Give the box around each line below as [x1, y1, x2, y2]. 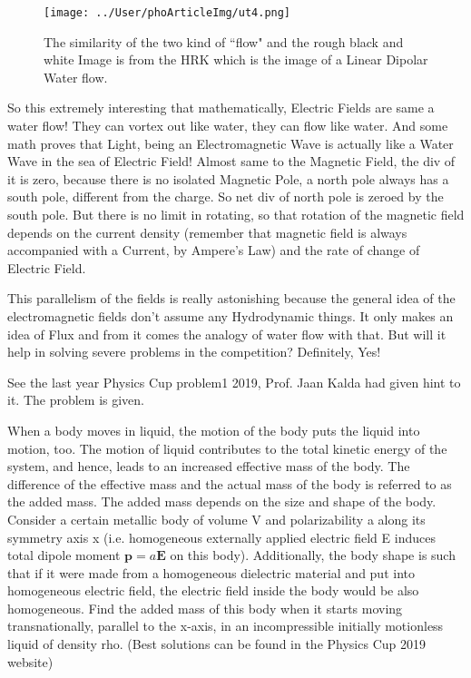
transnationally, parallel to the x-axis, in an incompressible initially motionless [7, 616, 444, 635]
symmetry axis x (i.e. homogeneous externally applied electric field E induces [7, 527, 436, 546]
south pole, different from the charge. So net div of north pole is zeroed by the [7, 187, 444, 206]
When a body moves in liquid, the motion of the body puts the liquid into [7, 420, 420, 439]
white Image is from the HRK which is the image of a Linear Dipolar [44, 50, 428, 69]
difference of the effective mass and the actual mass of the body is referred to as [7, 474, 452, 493]
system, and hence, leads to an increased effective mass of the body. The [7, 457, 410, 476]
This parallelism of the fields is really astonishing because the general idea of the [7, 289, 456, 308]
